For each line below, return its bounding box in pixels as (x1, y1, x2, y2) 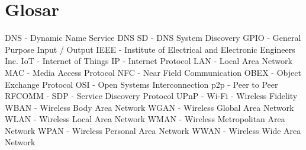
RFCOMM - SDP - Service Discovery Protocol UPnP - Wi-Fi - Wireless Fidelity (5, 90, 298, 102)
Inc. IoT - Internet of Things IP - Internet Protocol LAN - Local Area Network (5, 55, 292, 67)
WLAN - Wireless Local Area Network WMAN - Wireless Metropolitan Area (5, 113, 285, 125)
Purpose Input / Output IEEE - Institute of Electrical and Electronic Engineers (5, 43, 295, 55)
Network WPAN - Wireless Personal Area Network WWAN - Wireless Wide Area (5, 124, 301, 136)
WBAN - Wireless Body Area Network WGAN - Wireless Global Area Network (5, 101, 294, 113)
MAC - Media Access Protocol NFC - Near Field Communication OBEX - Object (5, 66, 301, 78)
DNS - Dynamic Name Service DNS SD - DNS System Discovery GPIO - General (5, 31, 301, 44)
